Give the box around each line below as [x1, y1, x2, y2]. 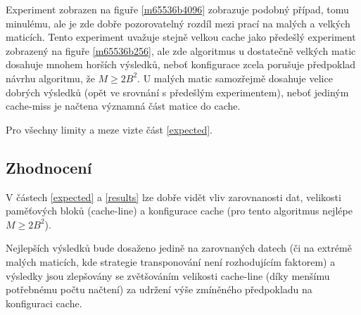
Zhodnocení [6, 156, 92, 178]
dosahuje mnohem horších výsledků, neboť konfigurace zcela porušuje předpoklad [6, 57, 356, 72]
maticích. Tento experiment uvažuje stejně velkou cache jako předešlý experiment [6, 30, 356, 44]
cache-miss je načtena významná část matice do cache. [6, 98, 241, 113]
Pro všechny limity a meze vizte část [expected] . [6, 122, 213, 136]
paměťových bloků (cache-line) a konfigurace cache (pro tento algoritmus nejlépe [6, 203, 353, 218]
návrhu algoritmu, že [6, 70, 95, 85]
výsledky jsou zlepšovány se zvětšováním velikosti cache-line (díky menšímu [6, 268, 330, 283]
